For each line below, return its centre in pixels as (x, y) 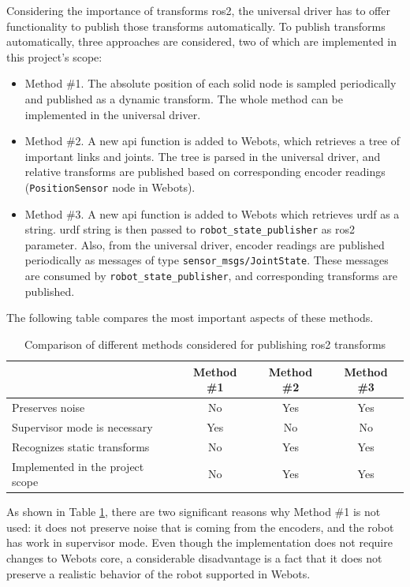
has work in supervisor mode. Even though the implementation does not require (199, 542)
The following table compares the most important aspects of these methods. (190, 318)
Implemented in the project (78, 466)
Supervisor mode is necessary (82, 426)
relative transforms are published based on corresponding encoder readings (205, 172)
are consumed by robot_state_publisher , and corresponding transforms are (211, 276)
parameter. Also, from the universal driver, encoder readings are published (205, 244)
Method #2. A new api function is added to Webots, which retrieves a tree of (212, 141)
